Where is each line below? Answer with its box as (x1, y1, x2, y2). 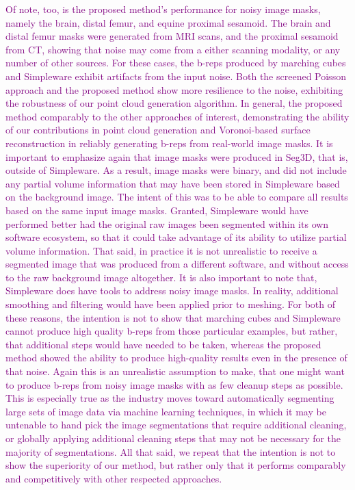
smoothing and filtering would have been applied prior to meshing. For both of (5, 297, 336, 311)
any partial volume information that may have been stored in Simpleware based (5, 176, 340, 190)
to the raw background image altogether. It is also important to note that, (5, 270, 317, 284)
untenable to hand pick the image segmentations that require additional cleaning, (5, 417, 347, 432)
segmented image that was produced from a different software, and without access (5, 257, 349, 271)
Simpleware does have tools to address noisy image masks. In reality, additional (5, 283, 339, 298)
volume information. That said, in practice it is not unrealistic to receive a (5, 243, 317, 257)
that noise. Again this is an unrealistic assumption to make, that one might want (5, 364, 345, 378)
